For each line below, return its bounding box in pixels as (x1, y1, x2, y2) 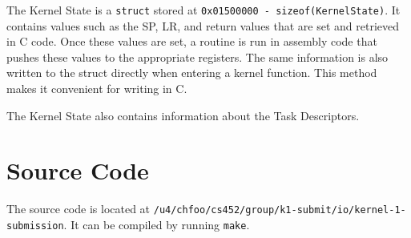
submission (6, 220, 64, 232)
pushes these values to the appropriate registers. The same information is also (6, 48, 389, 65)
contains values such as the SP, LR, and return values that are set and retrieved (6, 17, 400, 34)
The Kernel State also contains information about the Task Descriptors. (6, 107, 360, 123)
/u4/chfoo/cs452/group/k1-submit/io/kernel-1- (153, 204, 406, 216)
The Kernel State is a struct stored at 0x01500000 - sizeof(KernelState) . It (6, 2, 401, 18)
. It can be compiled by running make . (63, 216, 250, 232)
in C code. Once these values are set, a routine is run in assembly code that (6, 33, 377, 50)
